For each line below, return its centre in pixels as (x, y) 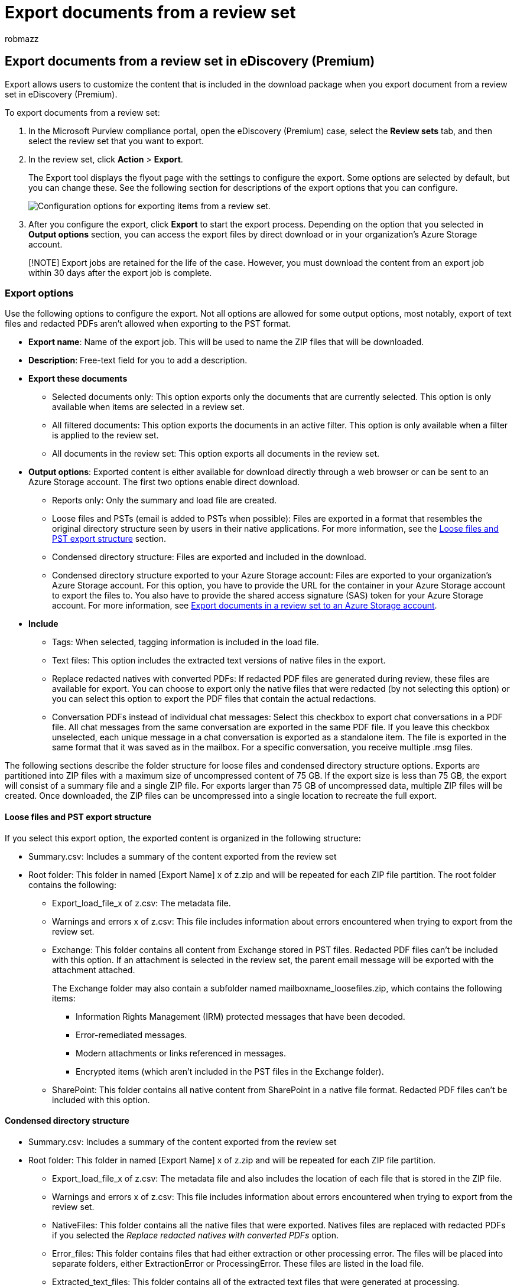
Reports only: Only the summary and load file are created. (165, 500)
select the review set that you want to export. (116, 141)
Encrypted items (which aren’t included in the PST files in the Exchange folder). (230, 1071)
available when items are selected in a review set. (148, 407)
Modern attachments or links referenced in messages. (181, 1053)
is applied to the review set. (105, 435)
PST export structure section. (109, 539)
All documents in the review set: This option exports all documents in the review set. (216, 454)
